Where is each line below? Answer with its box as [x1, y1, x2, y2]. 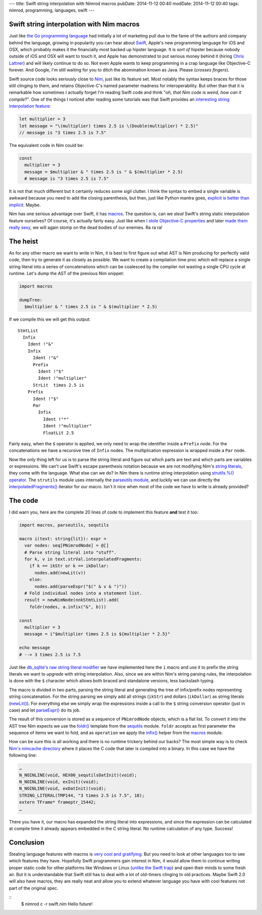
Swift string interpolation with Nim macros [9, 20, 140, 29]
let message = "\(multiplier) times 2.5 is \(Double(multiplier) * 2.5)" [19, 123, 198, 128]
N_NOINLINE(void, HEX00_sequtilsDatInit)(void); [19, 772, 137, 778]
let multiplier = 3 [19, 116, 65, 122]
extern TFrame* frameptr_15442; [19, 800, 97, 805]
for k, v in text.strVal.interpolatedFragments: [24, 556, 143, 562]
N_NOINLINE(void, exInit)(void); [19, 779, 99, 785]
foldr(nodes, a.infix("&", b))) [29, 604, 107, 609]
